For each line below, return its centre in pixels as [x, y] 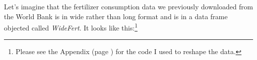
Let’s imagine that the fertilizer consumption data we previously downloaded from [128, 6]
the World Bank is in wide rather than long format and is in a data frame [116, 16]
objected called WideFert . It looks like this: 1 [71, 27]
